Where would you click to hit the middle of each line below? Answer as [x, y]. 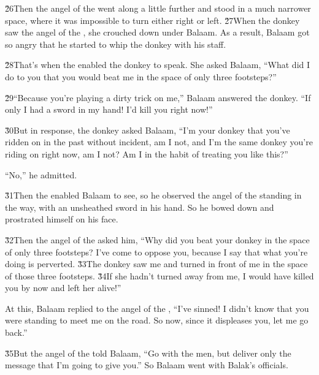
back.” [16, 332]
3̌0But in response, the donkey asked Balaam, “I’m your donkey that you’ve [148, 130]
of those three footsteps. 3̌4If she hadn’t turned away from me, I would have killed [159, 275]
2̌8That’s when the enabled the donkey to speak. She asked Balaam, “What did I [158, 65]
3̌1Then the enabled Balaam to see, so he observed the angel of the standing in [153, 195]
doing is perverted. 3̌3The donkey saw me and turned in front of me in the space [156, 264]
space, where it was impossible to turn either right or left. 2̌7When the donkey [152, 20]
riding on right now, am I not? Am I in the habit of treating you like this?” [147, 153]
